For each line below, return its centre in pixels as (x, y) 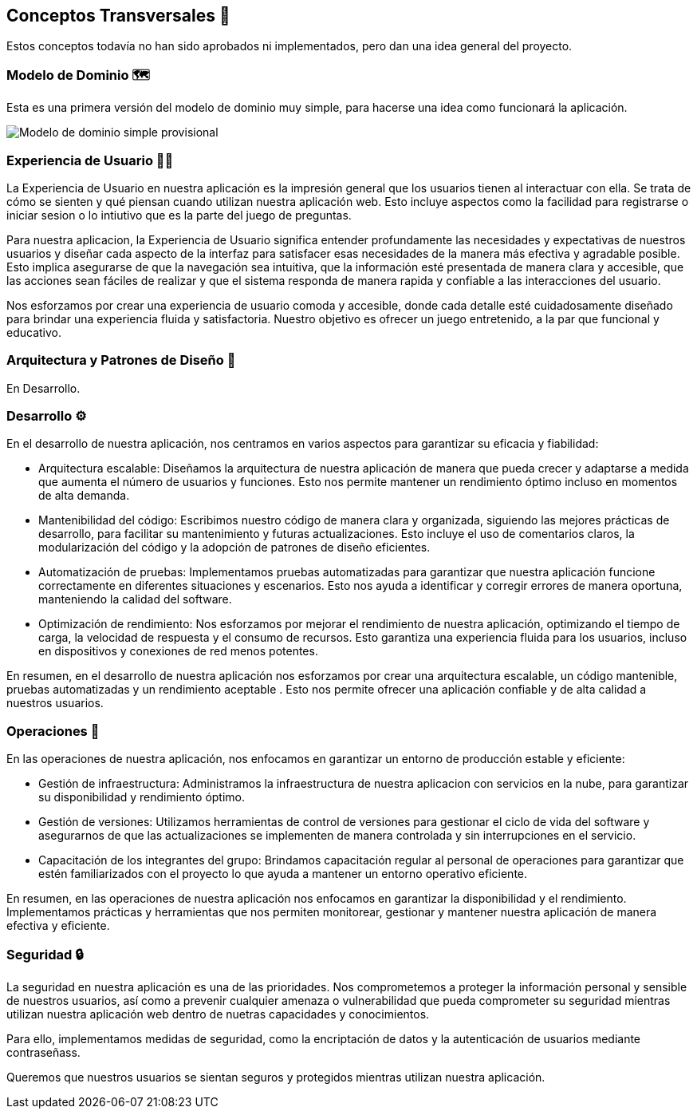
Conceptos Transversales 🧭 (118, 16)
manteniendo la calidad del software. (135, 599)
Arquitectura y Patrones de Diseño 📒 (121, 360)
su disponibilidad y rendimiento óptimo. (142, 797)
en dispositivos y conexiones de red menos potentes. (178, 651)
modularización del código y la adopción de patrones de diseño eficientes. (234, 548)
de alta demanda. (84, 496)
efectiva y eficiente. (58, 926)
